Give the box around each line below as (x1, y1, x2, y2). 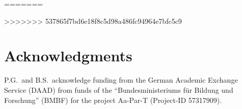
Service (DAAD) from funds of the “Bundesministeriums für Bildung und (4, 84, 233, 95)
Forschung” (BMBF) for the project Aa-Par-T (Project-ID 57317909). (4, 94, 222, 105)
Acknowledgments (4, 45, 132, 66)
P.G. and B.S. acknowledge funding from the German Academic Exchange (4, 75, 238, 85)
